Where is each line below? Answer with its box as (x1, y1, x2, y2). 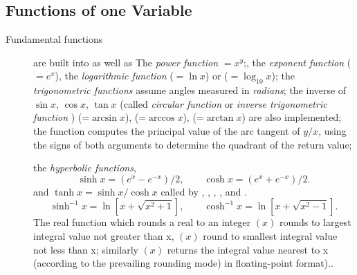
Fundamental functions (6, 32, 103, 46)
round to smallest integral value (203, 228, 338, 243)
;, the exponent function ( (244, 55, 351, 69)
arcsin (92, 113, 117, 124)
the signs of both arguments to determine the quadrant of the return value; (33, 137, 352, 151)
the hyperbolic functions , (33, 160, 136, 175)
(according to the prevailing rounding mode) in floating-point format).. (33, 256, 333, 270)
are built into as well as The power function (33, 55, 219, 69)
